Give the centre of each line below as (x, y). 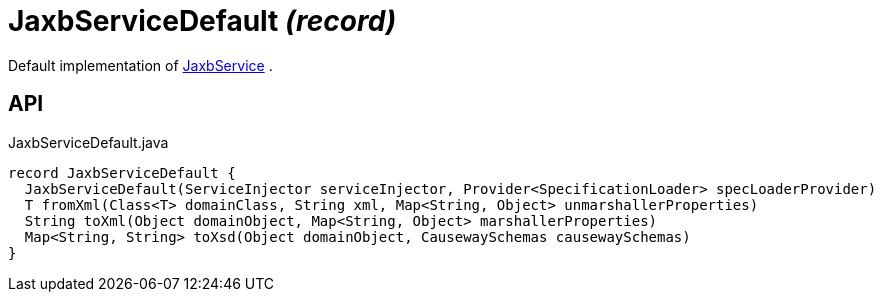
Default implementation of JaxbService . (140, 65)
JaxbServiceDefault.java (88, 142)
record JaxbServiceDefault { (122, 172)
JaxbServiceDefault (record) (202, 21)
